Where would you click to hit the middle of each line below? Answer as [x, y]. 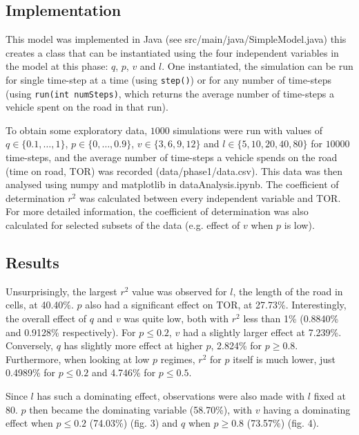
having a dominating [307, 409]
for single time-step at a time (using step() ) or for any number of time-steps [169, 79]
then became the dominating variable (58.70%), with [141, 409]
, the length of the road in [288, 291]
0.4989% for [30, 372]
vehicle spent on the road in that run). [87, 107]
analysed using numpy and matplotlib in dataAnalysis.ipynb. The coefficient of [172, 184]
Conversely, [29, 345]
